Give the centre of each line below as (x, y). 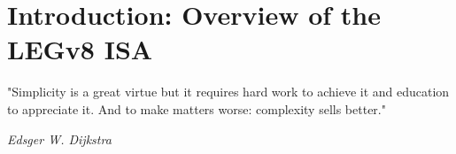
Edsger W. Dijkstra (59, 139)
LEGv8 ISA (80, 49)
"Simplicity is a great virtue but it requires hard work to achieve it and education (228, 92)
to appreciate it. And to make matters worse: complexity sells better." (197, 108)
